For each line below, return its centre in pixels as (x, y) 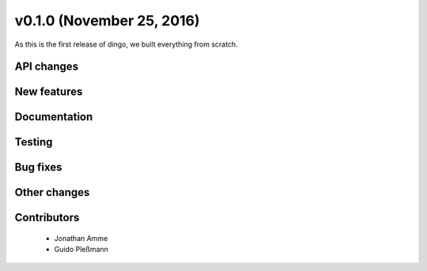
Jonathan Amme (81, 239)
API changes (47, 67)
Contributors (47, 218)
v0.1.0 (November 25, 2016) (108, 21)
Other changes (52, 192)
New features (49, 92)
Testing (34, 142)
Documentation (54, 117)
